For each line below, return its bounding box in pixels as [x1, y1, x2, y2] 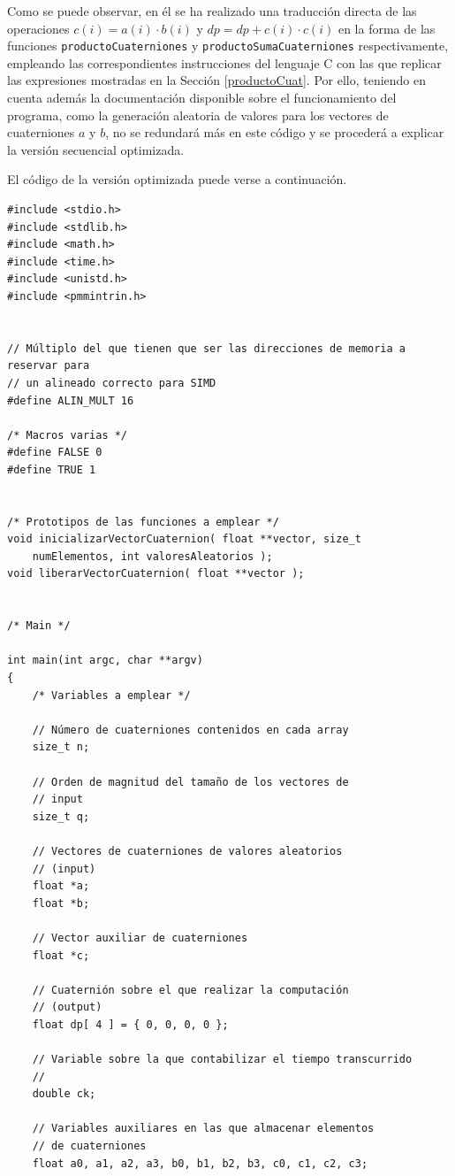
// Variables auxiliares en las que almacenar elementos [32, 1122, 375, 1135]
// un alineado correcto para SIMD [7, 376, 216, 389]
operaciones [7, 19, 70, 37]
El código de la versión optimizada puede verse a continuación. [7, 170, 347, 188]
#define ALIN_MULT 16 [7, 394, 134, 407]
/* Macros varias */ [7, 428, 128, 442]
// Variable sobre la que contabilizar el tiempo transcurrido [32, 1053, 413, 1066]
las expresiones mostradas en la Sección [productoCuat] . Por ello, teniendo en [7, 71, 427, 89]
